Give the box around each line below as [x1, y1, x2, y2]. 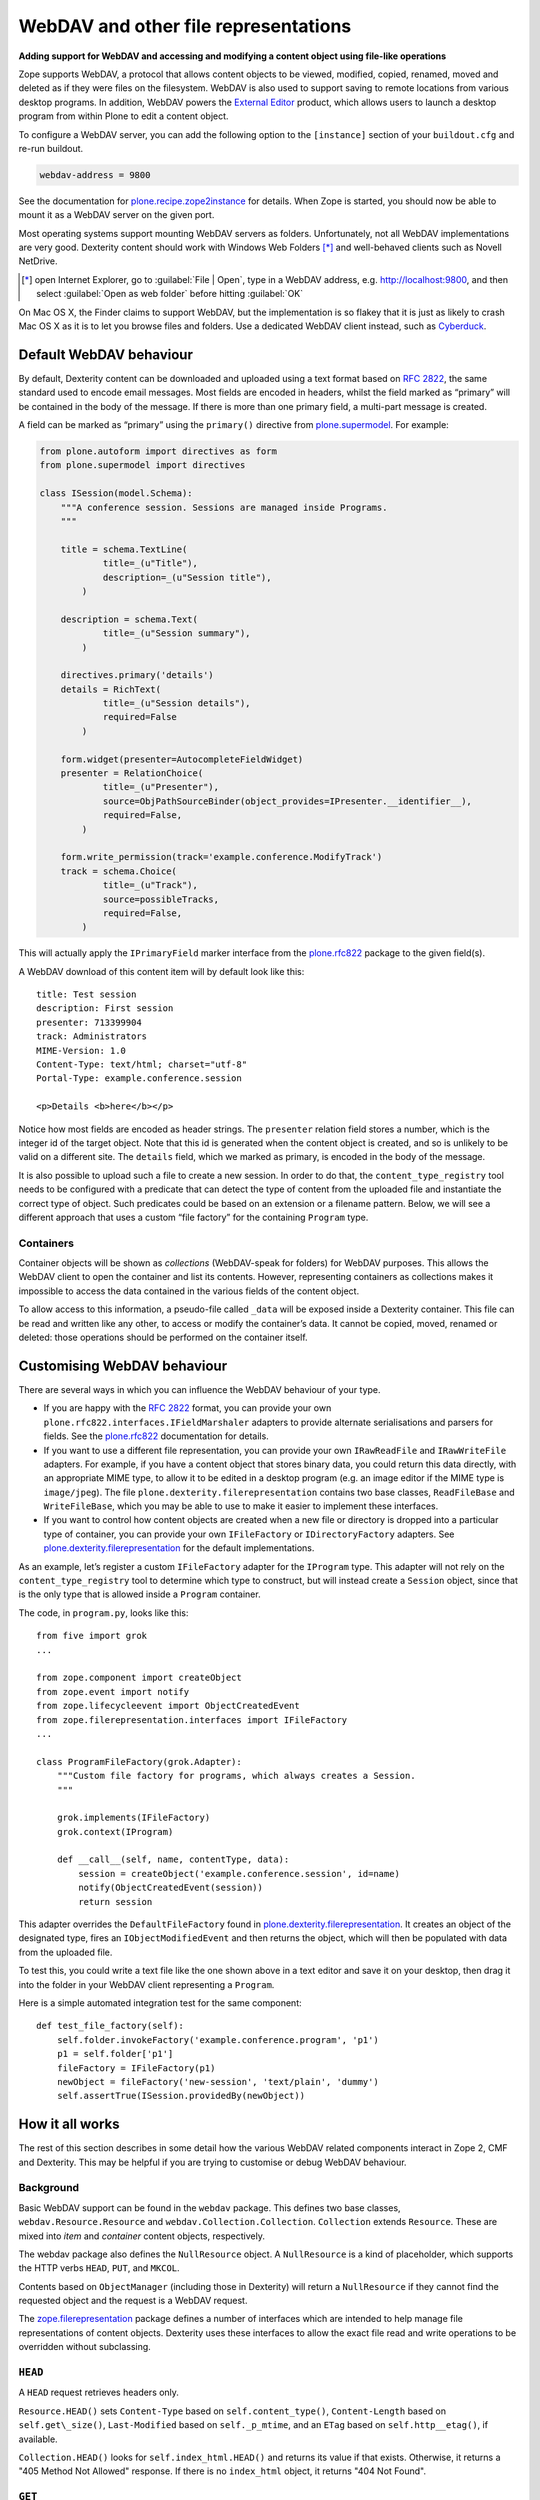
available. [18, 2433, 59, 2445]
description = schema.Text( [60, 613, 199, 625]
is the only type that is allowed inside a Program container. [18, 1588, 261, 1600]
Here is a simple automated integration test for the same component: [18, 1996, 302, 2009]
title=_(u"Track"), [102, 880, 199, 891]
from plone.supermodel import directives [39, 460, 246, 471]
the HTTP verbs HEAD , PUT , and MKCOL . [18, 2262, 180, 2274]
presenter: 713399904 [36, 1016, 142, 1028]
